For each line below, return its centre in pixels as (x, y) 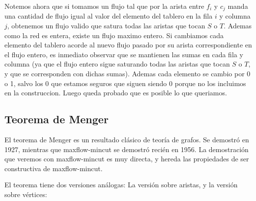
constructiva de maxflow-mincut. (54, 168)
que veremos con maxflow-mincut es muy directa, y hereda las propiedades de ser (127, 159)
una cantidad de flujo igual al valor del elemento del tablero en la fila (109, 16)
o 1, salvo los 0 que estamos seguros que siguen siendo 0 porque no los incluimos (125, 83)
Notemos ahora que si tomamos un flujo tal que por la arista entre (104, 6)
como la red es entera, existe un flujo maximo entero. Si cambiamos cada (114, 35)
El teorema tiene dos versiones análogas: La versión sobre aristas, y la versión (121, 185)
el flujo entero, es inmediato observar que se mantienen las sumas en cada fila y (124, 54)
